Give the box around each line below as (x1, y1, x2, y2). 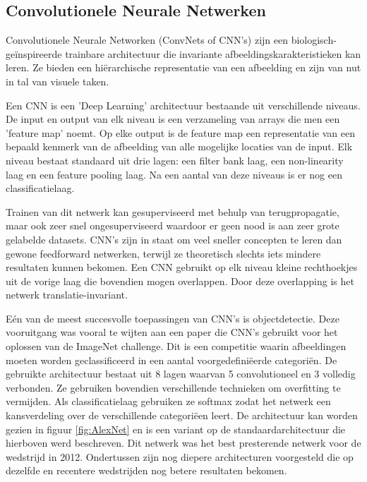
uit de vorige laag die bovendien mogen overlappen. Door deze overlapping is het (6, 273, 354, 288)
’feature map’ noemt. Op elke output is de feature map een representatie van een (6, 125, 355, 140)
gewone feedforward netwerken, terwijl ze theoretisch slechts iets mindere (6, 246, 321, 260)
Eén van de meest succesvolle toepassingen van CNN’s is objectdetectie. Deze (6, 311, 339, 325)
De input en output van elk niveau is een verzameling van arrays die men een (6, 112, 340, 126)
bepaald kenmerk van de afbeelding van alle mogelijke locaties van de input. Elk (6, 139, 353, 154)
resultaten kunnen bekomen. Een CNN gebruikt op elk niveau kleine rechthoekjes (6, 260, 358, 275)
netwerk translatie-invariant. (6, 287, 128, 302)
